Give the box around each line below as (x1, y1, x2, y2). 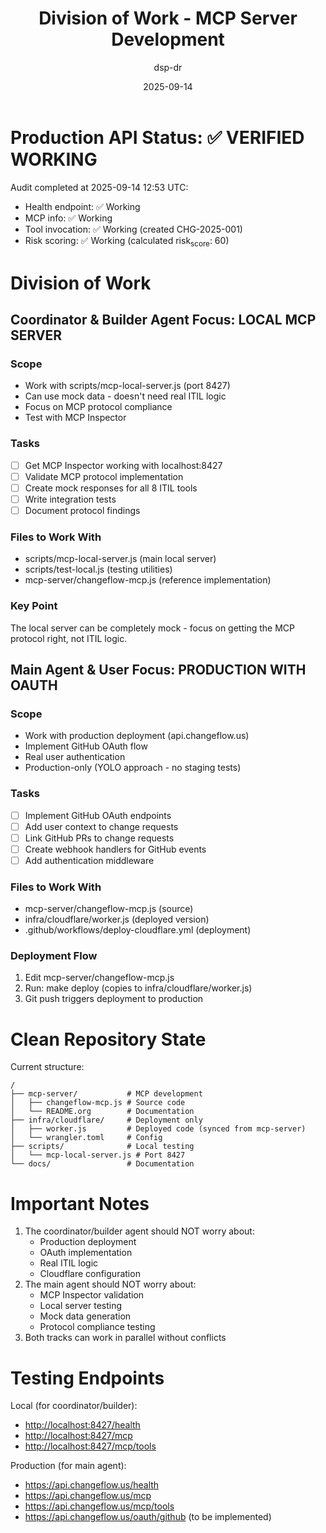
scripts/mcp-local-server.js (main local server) (24, 553, 217, 565)
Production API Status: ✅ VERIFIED (10, 126, 305, 149)
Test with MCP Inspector (24, 412, 127, 424)
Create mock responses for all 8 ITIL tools (24, 482, 198, 494)
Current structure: (10, 1061, 85, 1073)
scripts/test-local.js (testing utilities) (24, 563, 173, 576)
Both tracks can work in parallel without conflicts (24, 1332, 227, 1344)
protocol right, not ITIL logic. (10, 632, 128, 644)
